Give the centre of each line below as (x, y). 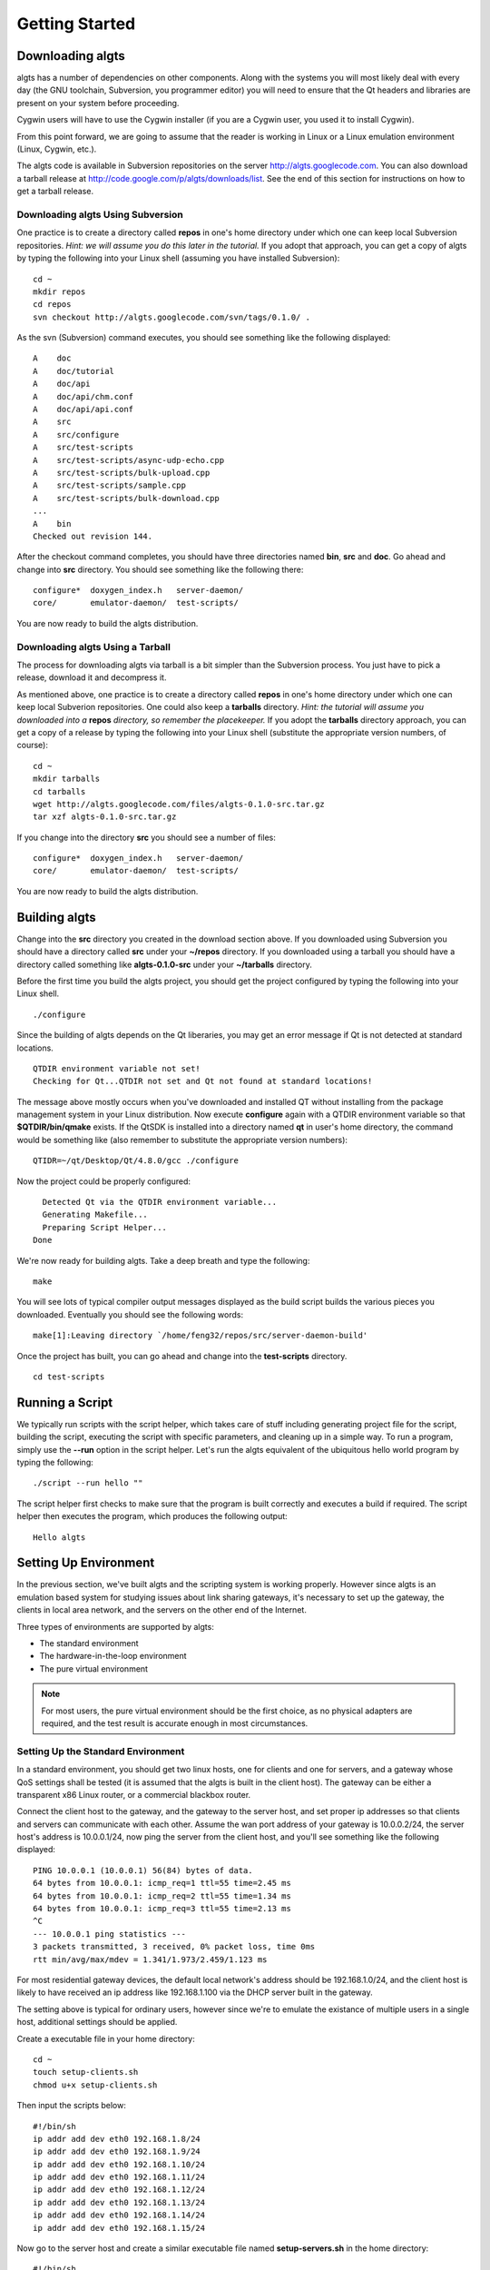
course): (33, 745)
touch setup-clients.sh (86, 2072)
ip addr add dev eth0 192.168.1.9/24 (117, 2152)
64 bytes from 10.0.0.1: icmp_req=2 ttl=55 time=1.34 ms (162, 1896)
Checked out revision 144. (93, 536)
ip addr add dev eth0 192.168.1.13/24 (119, 2202)
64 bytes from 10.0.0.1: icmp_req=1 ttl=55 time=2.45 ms (162, 1883)
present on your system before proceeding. (98, 103)
